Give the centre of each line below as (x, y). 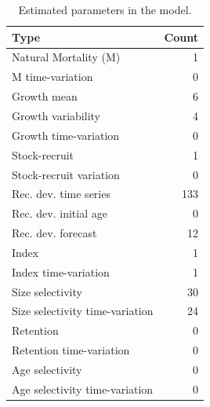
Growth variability (56, 115)
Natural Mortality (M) (66, 57)
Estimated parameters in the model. (105, 9)
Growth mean (45, 96)
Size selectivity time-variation (83, 311)
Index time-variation (61, 271)
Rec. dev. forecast (54, 233)
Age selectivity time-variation (83, 389)
